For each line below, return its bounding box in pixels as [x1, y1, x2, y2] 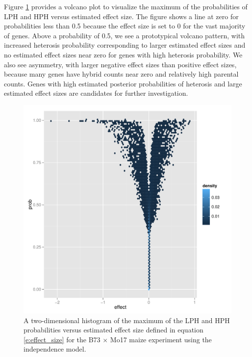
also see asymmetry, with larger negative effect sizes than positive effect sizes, [4, 59, 237, 69]
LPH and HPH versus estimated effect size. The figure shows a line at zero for [4, 11, 239, 21]
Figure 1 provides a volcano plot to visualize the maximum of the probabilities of [4, 1, 248, 11]
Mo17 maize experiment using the [110, 334, 212, 344]
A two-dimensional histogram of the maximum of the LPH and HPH [24, 315, 230, 325]
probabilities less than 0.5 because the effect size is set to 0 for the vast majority [4, 21, 246, 31]
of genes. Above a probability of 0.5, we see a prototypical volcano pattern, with [4, 30, 245, 40]
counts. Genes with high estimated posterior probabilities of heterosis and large [4, 78, 242, 88]
